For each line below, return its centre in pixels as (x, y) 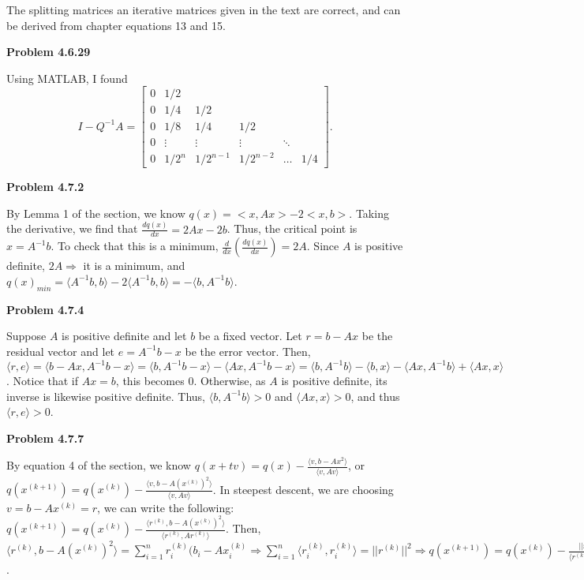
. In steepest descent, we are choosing (303, 489)
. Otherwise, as (230, 381)
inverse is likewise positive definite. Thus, (106, 396)
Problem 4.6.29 (49, 52)
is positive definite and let (124, 336)
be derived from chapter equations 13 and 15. (116, 25)
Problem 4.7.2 (45, 187)
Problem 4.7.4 (45, 309)
